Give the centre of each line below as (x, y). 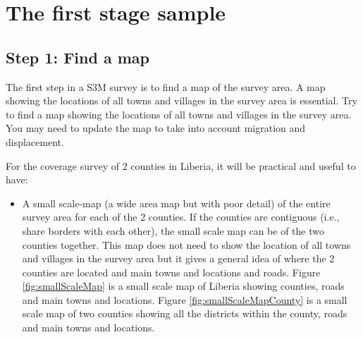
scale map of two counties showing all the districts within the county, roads (185, 313)
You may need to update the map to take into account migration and (156, 128)
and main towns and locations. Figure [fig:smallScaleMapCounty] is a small (185, 299)
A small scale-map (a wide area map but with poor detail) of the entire (176, 203)
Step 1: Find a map (78, 57)
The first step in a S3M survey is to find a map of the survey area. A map (166, 86)
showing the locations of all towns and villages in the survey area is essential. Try (181, 100)
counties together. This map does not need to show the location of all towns (186, 244)
